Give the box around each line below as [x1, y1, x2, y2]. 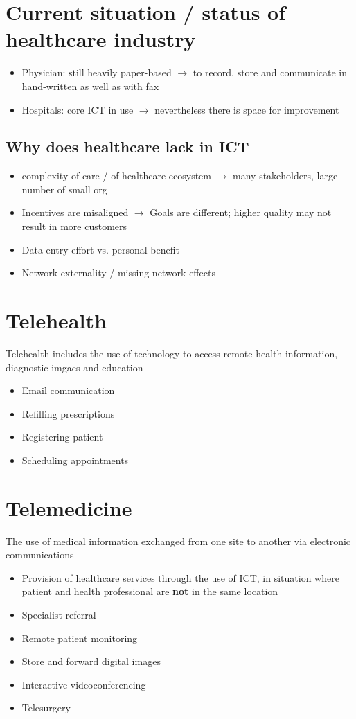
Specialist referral [21, 607, 96, 622]
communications [6, 547, 74, 562]
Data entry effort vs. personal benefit [21, 242, 179, 256]
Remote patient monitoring [21, 630, 138, 645]
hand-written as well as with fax [21, 78, 159, 93]
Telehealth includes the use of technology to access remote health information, [6, 346, 338, 360]
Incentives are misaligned [21, 205, 129, 220]
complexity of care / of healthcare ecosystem [21, 168, 211, 183]
